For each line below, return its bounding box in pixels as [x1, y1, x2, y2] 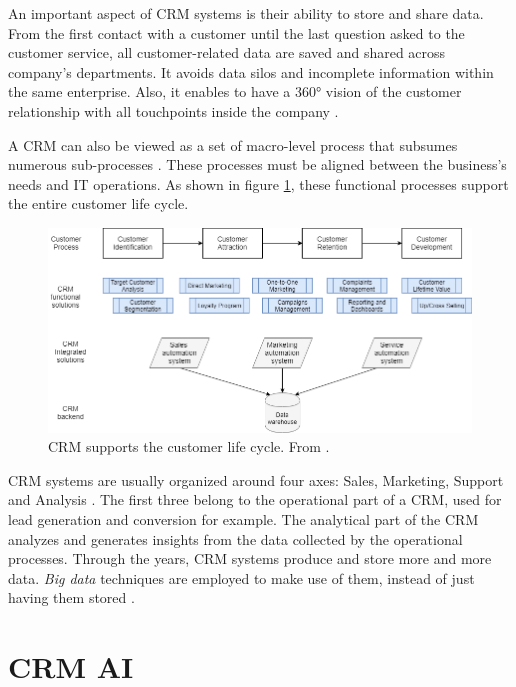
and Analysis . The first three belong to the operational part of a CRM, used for [8, 489, 502, 510]
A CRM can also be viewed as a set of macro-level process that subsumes [8, 134, 458, 155]
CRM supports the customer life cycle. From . [48, 436, 330, 457]
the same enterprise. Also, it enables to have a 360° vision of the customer [8, 81, 462, 102]
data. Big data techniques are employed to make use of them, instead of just [8, 567, 475, 588]
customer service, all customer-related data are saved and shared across [8, 42, 446, 63]
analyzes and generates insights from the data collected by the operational [8, 528, 463, 549]
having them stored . [8, 587, 135, 608]
